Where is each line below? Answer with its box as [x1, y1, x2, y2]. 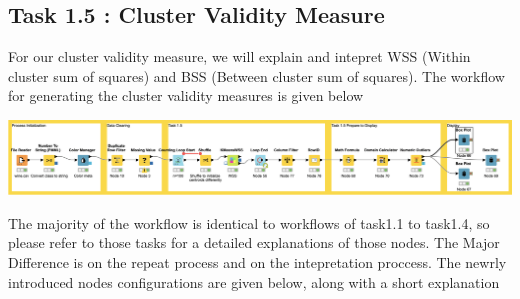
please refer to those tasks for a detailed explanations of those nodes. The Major [8, 232, 500, 253]
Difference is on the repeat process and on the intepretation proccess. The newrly [8, 252, 507, 273]
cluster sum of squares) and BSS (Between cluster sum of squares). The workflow [8, 65, 505, 86]
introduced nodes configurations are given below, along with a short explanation [8, 271, 500, 292]
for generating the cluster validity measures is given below [8, 85, 364, 106]
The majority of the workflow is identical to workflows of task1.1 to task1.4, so [8, 212, 490, 233]
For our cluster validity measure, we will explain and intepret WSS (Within [8, 46, 471, 67]
